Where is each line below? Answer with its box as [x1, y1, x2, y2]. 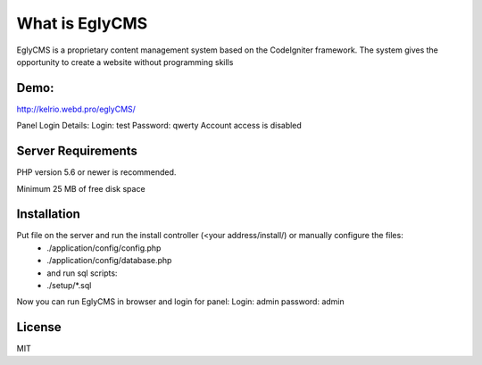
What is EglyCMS [16, 13, 148, 33]
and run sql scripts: [46, 268, 118, 278]
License [16, 319, 62, 335]
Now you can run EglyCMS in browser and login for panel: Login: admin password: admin [16, 296, 345, 307]
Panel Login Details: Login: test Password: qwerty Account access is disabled [16, 120, 303, 131]
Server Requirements [16, 144, 138, 159]
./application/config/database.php [46, 255, 172, 266]
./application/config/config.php [46, 242, 162, 253]
